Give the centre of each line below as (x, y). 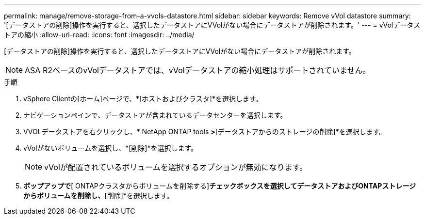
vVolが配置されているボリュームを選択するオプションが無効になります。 (176, 167)
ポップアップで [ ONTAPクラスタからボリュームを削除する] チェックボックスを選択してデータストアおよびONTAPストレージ (220, 186)
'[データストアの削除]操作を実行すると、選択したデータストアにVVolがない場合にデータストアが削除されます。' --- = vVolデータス (212, 25)
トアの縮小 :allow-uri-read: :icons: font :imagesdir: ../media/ (99, 35)
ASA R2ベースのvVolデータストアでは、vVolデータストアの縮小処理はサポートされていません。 (198, 70)
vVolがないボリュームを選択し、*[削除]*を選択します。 (111, 148)
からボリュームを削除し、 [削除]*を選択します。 (98, 196)
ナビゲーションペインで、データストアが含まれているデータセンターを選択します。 (155, 115)
